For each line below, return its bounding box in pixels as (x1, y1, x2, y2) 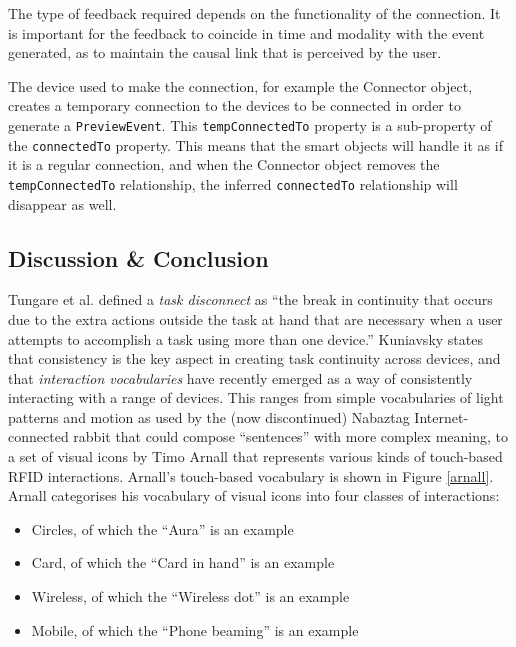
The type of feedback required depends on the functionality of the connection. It (8, 3, 501, 23)
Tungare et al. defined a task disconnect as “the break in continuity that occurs (8, 289, 493, 310)
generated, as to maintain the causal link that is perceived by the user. (8, 42, 442, 63)
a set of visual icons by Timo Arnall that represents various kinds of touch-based (8, 446, 503, 467)
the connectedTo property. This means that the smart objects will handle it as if (8, 134, 503, 155)
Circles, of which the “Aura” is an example (31, 518, 294, 539)
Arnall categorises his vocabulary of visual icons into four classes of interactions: (8, 485, 500, 506)
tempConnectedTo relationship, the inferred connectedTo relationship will (8, 173, 458, 194)
